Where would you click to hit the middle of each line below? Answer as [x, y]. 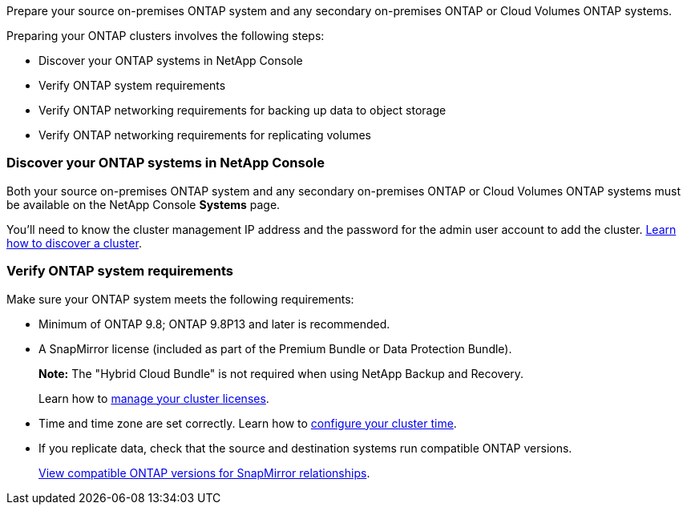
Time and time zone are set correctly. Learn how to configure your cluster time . [248, 423]
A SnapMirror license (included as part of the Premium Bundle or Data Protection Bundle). [275, 348]
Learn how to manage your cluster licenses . [154, 398]
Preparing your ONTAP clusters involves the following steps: [166, 36]
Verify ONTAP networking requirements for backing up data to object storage [242, 110]
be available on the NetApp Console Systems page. [143, 204]
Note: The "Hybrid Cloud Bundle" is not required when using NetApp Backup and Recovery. [281, 373]
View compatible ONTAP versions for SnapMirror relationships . [204, 473]
